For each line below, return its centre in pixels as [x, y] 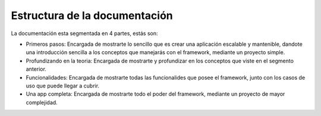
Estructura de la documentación [92, 15]
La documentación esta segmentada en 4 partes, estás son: [84, 33]
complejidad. [42, 102]
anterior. [36, 69]
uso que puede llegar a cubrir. [63, 86]
